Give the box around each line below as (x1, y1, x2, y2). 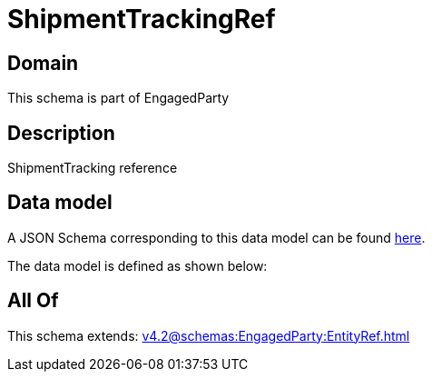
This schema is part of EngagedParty (7, 90, 230, 106)
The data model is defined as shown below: (7, 257, 268, 274)
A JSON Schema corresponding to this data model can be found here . (7, 229, 426, 245)
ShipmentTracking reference (7, 160, 178, 176)
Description (7, 121, 115, 145)
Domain (7, 51, 79, 75)
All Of (7, 289, 59, 313)
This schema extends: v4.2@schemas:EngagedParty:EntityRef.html (7, 327, 410, 344)
